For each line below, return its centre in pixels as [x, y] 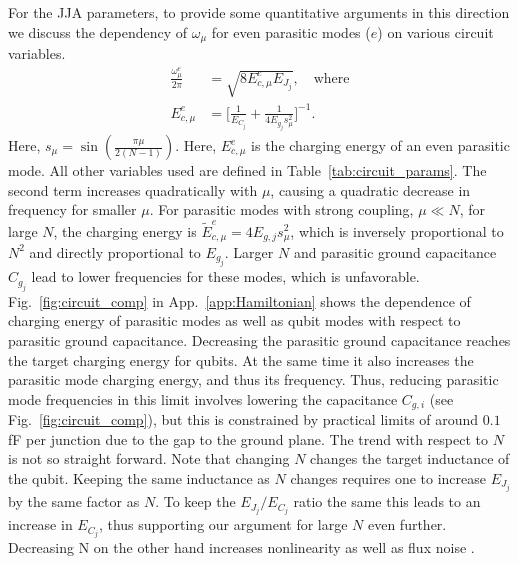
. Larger [249, 251]
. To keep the [195, 501]
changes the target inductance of [410, 458]
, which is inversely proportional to [397, 230]
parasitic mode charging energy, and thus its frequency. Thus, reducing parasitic [253, 379]
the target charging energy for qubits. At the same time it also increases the [241, 359]
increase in [40, 524]
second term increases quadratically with [133, 189]
